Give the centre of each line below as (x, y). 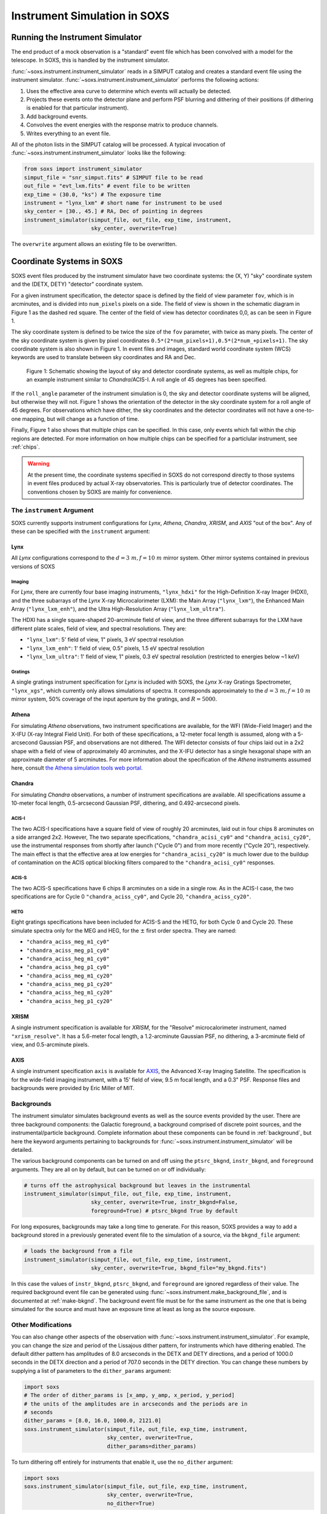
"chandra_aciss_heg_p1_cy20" (70, 1001)
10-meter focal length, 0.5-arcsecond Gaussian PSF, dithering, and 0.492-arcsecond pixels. (126, 803)
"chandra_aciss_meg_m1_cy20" (70, 976)
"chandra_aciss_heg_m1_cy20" (70, 993)
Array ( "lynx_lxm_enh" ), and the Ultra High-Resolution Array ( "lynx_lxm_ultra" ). (118, 609)
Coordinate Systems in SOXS (67, 261)
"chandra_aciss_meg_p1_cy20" (70, 984)
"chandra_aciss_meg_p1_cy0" (68, 950)
